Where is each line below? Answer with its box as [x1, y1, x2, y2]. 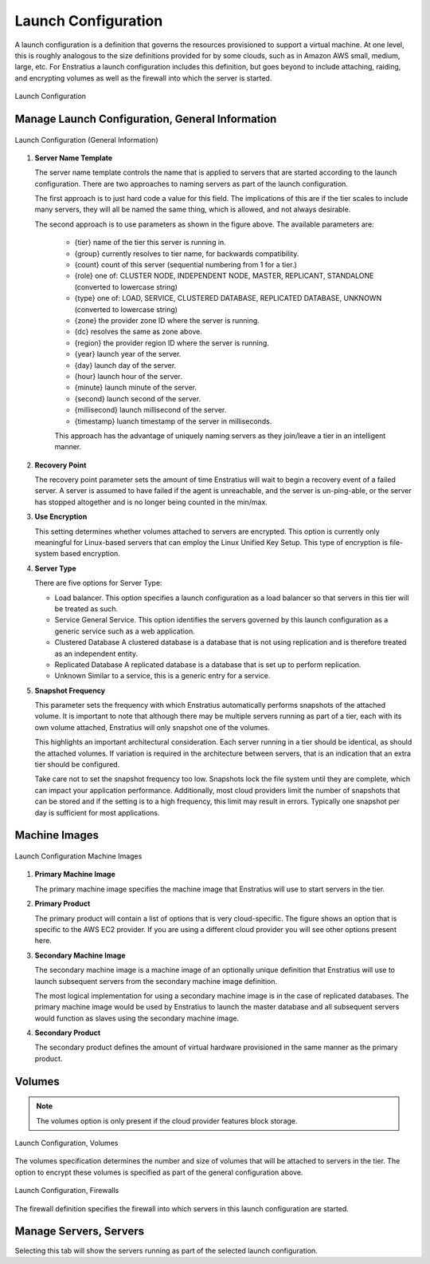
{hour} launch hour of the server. [74, 371, 182, 381]
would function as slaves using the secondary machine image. [34, 1013, 240, 1023]
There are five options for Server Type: [34, 579, 162, 588]
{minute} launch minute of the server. [74, 383, 197, 393]
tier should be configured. [34, 760, 120, 769]
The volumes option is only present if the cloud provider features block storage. [36, 1116, 298, 1125]
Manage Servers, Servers [14, 1225, 145, 1238]
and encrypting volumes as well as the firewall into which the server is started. [14, 73, 272, 83]
